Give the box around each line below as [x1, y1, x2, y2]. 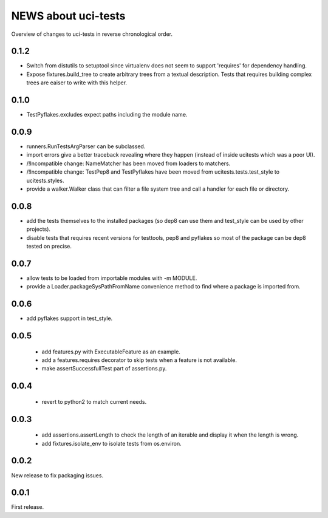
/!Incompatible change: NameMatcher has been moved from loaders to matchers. [26, 160, 231, 167]
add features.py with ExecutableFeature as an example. [41, 348, 180, 355]
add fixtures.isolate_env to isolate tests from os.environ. [41, 440, 182, 447]
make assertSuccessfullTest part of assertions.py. [41, 365, 167, 372]
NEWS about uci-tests [11, 9, 126, 22]
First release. [11, 503, 44, 511]
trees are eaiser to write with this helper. [26, 79, 128, 86]
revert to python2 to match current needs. [41, 398, 147, 405]
